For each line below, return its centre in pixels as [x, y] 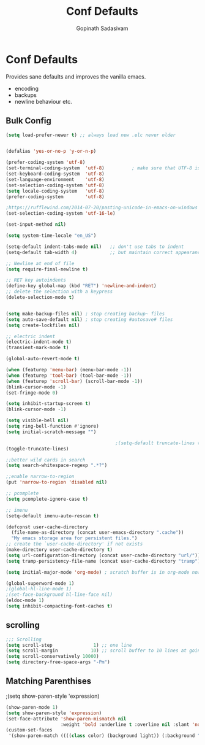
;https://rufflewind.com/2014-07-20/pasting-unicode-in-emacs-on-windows [102, 208]
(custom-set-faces [29, 730]
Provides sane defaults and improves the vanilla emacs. [76, 76]
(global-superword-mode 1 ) [40, 583]
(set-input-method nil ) [36, 225]
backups [26, 95]
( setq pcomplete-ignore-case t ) [47, 499]
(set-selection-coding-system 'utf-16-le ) [61, 214]
